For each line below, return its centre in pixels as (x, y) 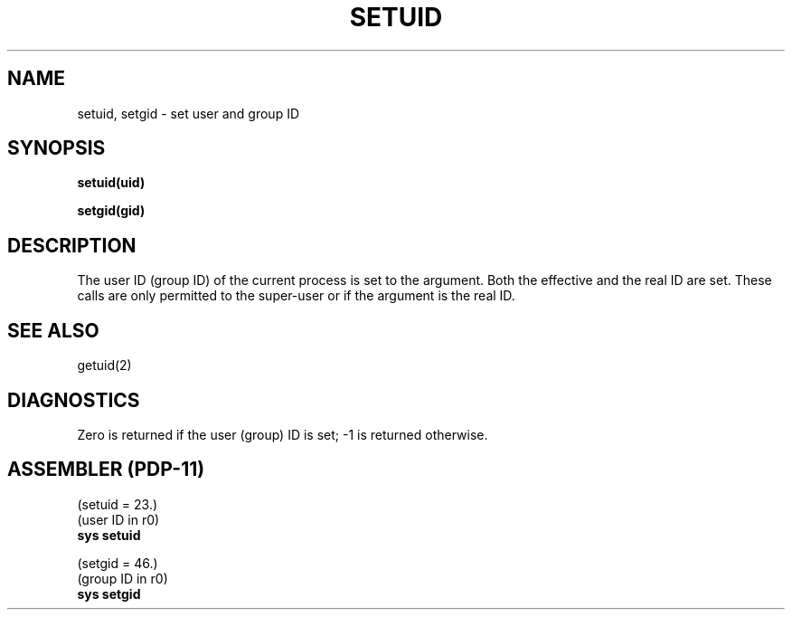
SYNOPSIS (57, 148)
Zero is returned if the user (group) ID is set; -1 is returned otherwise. (283, 434)
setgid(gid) (111, 211)
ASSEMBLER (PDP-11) (106, 470)
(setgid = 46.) (118, 563)
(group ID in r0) (123, 578)
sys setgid (109, 593)
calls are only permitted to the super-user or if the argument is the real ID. (296, 296)
